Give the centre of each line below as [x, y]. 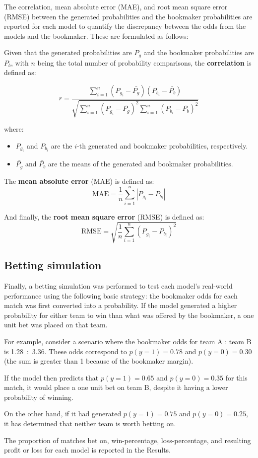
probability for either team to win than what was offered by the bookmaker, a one [129, 315]
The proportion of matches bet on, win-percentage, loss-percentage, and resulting [128, 440]
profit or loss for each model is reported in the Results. [87, 450]
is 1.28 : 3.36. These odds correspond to [65, 351]
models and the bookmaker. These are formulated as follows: [96, 36]
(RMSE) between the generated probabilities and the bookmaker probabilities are [128, 16]
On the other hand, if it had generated [63, 414]
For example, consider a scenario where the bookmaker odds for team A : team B [128, 341]
